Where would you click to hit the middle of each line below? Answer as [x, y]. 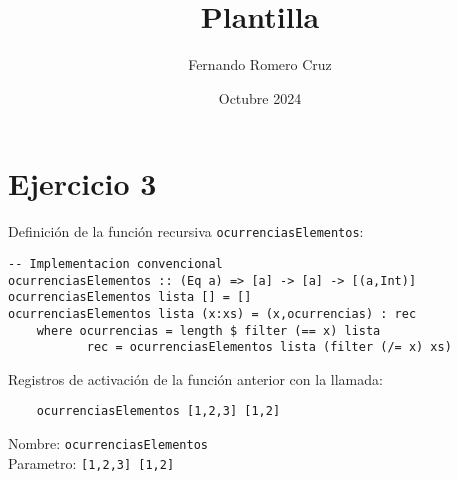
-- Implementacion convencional [115, 263]
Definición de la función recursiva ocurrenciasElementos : [186, 231]
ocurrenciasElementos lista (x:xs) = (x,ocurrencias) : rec [212, 313]
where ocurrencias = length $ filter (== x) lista [208, 330]
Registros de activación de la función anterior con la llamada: [195, 378]
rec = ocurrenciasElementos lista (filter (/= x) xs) [269, 347]
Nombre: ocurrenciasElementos [108, 443]
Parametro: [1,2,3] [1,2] [91, 462]
